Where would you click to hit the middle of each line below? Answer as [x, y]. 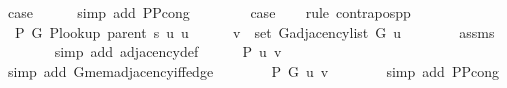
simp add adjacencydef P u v [168, 51]
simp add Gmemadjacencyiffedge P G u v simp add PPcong [253, 70]
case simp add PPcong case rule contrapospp [209, 12]
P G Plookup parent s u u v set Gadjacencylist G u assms [254, 31]
